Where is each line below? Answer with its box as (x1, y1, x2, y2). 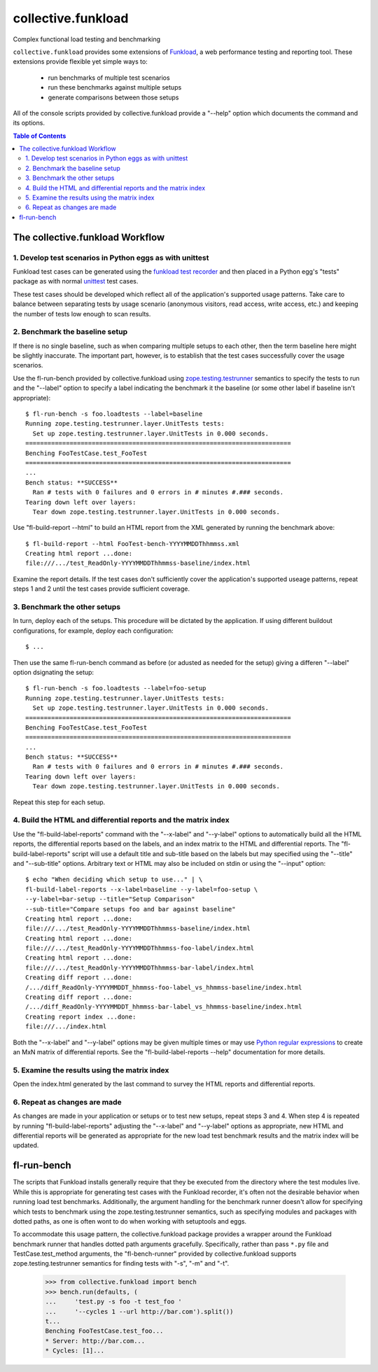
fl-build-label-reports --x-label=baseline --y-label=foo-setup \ (25, 885, 258, 893)
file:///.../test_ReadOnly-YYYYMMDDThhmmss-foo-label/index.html (25, 944, 255, 952)
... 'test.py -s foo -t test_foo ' (45, 1298, 182, 1305)
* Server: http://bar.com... (45, 1337, 146, 1345)
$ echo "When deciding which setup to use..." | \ (25, 876, 203, 883)
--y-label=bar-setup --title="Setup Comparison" (25, 895, 195, 903)
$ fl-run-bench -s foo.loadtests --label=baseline (25, 410, 203, 418)
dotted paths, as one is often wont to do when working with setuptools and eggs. (13, 1217, 247, 1225)
